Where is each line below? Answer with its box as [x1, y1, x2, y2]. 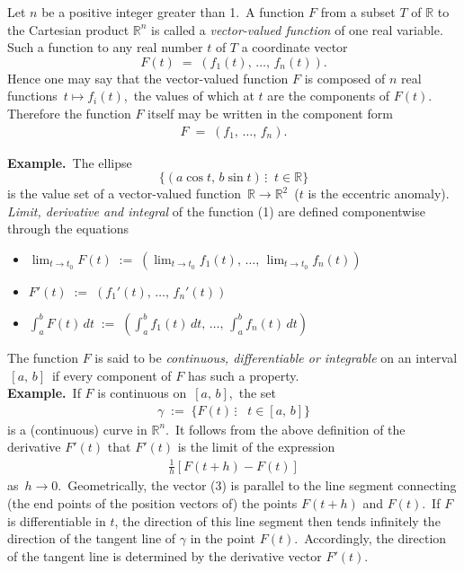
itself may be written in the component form [147, 103, 393, 122]
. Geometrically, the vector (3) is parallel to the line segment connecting [58, 476, 457, 495]
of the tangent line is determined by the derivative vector [7, 546, 322, 565]
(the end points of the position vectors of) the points [7, 493, 298, 512]
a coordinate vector [241, 38, 348, 57]
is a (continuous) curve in [7, 419, 147, 438]
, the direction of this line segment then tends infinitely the [114, 511, 441, 530]
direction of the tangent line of [7, 529, 176, 548]
